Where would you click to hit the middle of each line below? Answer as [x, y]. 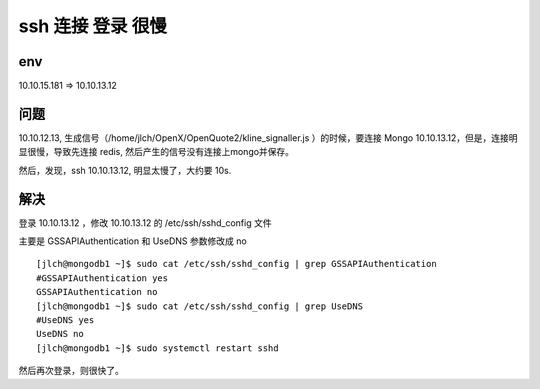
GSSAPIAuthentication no [97, 292]
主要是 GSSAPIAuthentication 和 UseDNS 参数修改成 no [132, 241]
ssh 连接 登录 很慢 [92, 26]
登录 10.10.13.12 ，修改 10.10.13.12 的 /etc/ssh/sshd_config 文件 [145, 222]
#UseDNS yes [65, 320]
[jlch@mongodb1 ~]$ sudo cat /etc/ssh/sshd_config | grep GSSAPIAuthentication [236, 264]
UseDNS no [60, 334]
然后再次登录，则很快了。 [71, 371]
